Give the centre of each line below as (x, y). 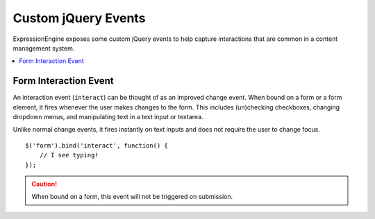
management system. (44, 48)
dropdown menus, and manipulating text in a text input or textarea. (108, 117)
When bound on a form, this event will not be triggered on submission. (132, 197)
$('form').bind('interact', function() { (97, 145)
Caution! (44, 184)
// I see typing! (69, 155)
